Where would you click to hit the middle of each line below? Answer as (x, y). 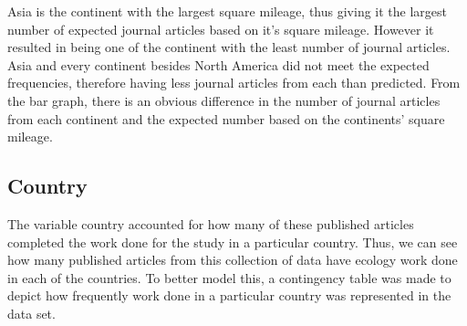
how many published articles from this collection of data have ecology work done (233, 260)
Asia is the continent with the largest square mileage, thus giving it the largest (227, 11)
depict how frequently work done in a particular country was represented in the (229, 295)
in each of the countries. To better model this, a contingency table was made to (229, 277)
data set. (31, 313)
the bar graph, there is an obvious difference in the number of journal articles (224, 100)
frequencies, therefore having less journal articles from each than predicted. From (234, 83)
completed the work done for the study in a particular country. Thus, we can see (233, 242)
